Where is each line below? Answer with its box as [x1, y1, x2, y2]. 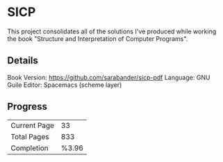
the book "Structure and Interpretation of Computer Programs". [7, 34, 188, 42]
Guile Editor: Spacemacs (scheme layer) [7, 81, 122, 89]
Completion [10, 143, 49, 153]
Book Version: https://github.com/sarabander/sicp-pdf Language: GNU [7, 73, 210, 81]
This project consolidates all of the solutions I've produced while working [7, 27, 217, 35]
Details [7, 55, 38, 67]
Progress [7, 101, 47, 113]
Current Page [10, 120, 54, 130]
